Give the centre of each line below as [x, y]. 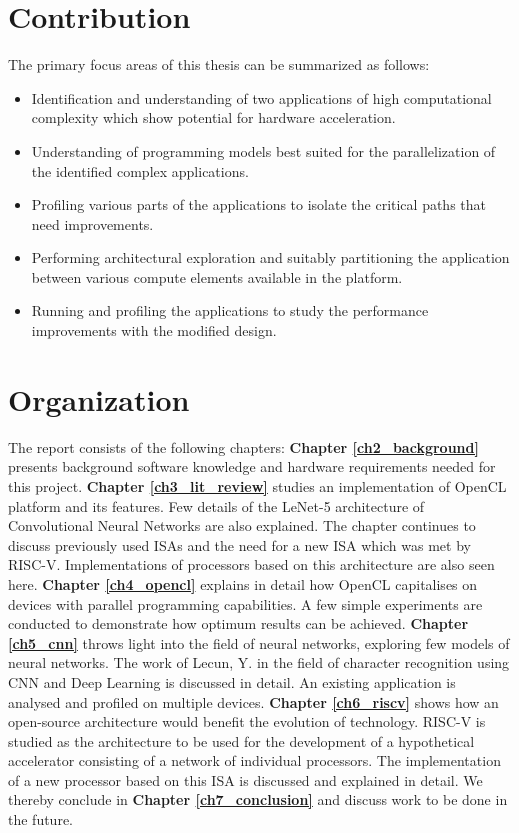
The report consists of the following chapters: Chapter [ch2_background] [243, 446]
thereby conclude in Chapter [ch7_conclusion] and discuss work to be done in [258, 799]
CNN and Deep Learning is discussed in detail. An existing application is [232, 681]
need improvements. [92, 223]
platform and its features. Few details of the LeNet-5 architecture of [216, 505]
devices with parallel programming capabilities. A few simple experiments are [245, 603]
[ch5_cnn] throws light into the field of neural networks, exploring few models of [259, 642]
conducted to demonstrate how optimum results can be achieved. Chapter [238, 623]
